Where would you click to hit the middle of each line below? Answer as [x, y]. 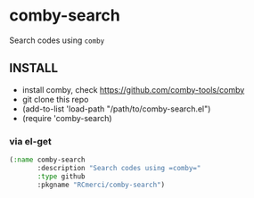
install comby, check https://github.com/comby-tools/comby [133, 89]
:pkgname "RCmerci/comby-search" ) [101, 185]
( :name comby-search [48, 160]
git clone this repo [55, 99]
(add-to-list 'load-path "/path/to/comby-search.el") [116, 109]
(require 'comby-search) [67, 118]
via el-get [30, 141]
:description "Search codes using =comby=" [119, 168]
